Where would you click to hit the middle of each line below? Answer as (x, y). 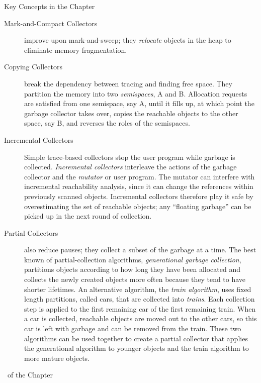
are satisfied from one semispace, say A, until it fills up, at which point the (139, 103)
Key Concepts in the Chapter (50, 6)
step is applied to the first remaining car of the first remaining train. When (140, 308)
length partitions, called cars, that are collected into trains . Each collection (140, 299)
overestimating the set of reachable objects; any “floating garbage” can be (138, 206)
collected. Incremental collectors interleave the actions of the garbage (130, 167)
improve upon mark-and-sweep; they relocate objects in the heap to (128, 40)
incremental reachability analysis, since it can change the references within (139, 186)
